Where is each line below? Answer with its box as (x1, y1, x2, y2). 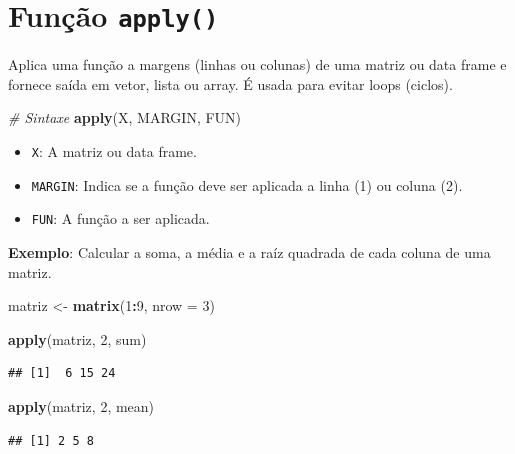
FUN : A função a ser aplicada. (31, 208, 210, 229)
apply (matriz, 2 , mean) (8, 395, 155, 416)
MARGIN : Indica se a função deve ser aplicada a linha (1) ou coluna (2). (31, 174, 463, 195)
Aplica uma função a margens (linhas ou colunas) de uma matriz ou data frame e (8, 54, 507, 75)
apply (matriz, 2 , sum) (8, 328, 147, 349)
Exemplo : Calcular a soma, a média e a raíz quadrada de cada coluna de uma (8, 242, 491, 262)
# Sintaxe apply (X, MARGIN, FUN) (8, 107, 242, 128)
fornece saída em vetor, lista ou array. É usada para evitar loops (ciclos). (8, 73, 453, 94)
